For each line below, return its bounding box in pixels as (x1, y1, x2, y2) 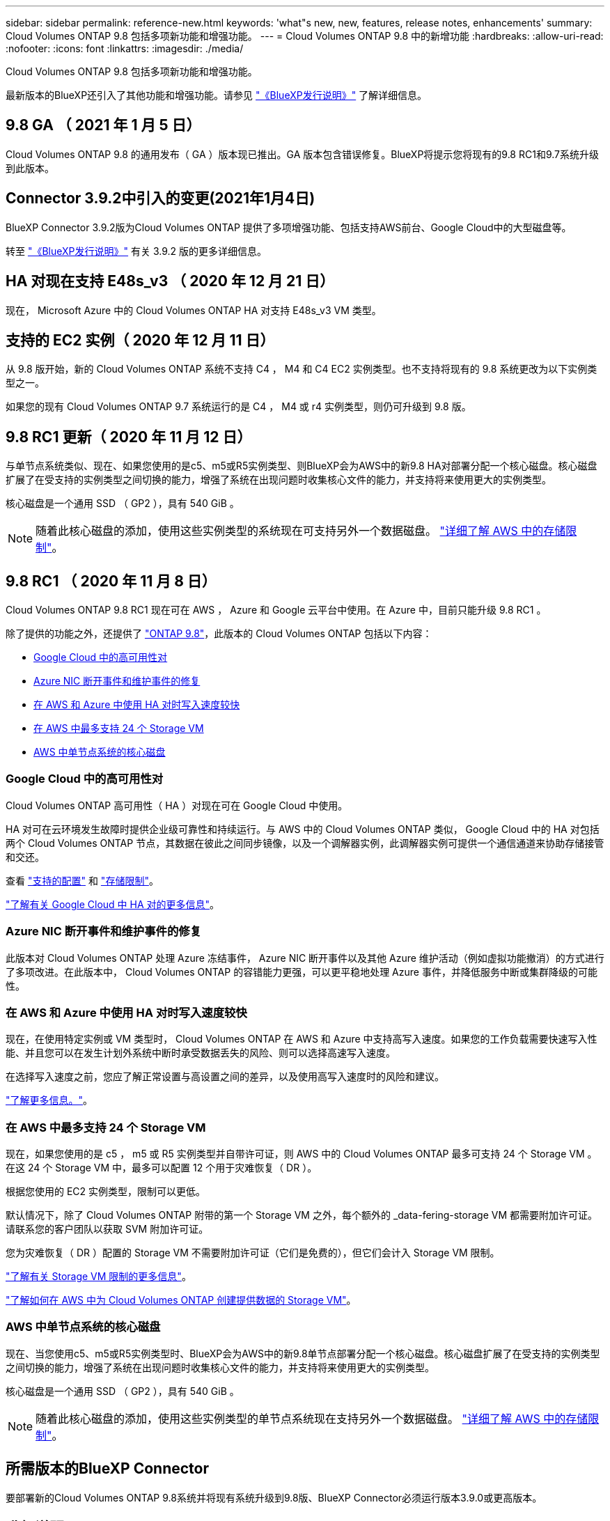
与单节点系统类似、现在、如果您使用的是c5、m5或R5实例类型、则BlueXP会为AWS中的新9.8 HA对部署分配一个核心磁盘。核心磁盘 (6, 460, 597, 472)
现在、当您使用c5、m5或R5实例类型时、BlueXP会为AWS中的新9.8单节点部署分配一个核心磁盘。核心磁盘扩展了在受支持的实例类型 (6, 1347, 600, 1359)
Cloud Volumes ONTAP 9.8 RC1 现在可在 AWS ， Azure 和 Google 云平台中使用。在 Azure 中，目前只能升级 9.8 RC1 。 (6, 604, 547, 616)
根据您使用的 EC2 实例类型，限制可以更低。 (6, 1185, 206, 1198)
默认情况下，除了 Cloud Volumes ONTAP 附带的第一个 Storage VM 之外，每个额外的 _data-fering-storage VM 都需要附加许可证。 (6, 1209, 597, 1222)
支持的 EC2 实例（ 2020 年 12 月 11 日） (6, 331, 275, 349)
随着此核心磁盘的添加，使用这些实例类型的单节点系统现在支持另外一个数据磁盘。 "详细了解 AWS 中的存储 (36, 1411, 588, 1426)
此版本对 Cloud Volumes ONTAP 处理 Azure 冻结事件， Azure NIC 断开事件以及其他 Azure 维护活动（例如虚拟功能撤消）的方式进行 (6, 951, 604, 964)
